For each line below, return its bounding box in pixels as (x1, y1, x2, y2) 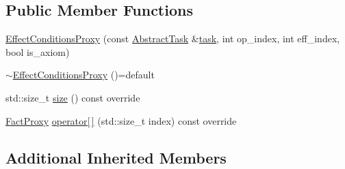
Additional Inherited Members (5, 147, 227, 168)
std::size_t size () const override (5, 90, 140, 104)
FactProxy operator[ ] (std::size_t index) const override (5, 113, 237, 127)
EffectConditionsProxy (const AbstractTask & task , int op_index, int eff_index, (5, 31, 340, 46)
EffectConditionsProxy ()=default (12, 67, 155, 82)
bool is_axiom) (5, 44, 70, 59)
